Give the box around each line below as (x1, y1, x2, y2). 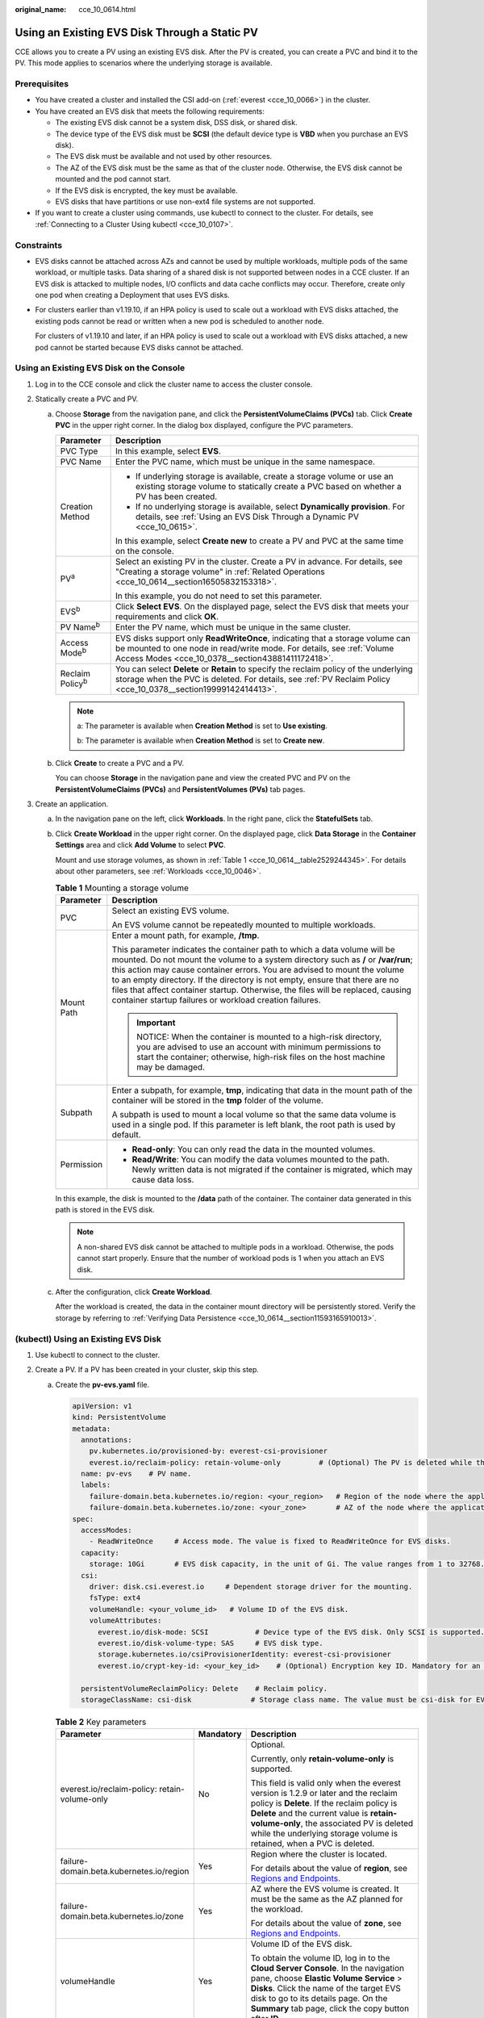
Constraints (15, 239, 63, 250)
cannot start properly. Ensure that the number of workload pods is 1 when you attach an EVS (77, 1254, 385, 1263)
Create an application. (35, 799, 109, 809)
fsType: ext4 (89, 1593, 141, 1602)
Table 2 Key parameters (55, 1716, 147, 1727)
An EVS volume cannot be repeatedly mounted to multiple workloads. (111, 919, 376, 930)
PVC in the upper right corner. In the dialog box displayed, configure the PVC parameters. (55, 420, 353, 429)
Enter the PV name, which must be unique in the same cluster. (115, 622, 351, 633)
